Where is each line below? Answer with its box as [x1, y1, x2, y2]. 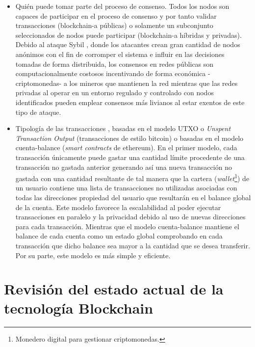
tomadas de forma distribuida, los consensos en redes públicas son [15, 58, 214, 69]
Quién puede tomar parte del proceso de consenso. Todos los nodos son [15, 1, 229, 11]
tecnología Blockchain [4, 298, 153, 318]
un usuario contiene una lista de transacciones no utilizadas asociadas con [15, 183, 237, 193]
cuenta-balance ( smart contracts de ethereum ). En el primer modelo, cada [15, 142, 237, 153]
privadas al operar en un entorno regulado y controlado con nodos [15, 87, 214, 98]
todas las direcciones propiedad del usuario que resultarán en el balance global [15, 192, 251, 202]
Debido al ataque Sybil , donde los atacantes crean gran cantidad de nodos [15, 39, 240, 50]
